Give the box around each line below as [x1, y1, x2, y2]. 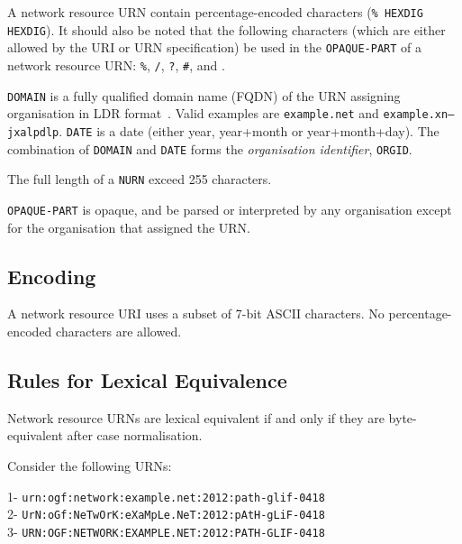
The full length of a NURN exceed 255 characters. [7, 170, 272, 189]
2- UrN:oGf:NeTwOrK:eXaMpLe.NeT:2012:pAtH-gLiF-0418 [7, 504, 325, 523]
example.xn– [383, 108, 455, 122]
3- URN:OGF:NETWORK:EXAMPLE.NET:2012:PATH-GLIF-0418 [7, 521, 325, 540]
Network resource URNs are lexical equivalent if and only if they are [7, 408, 385, 427]
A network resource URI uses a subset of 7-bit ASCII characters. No [7, 304, 385, 323]
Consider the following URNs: [7, 456, 172, 475]
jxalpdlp [7, 125, 59, 139]
